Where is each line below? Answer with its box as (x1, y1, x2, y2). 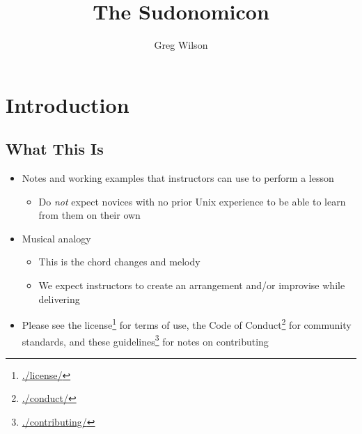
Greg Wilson (154, 38, 208, 52)
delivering (38, 291, 80, 306)
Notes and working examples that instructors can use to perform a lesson (22, 171, 334, 185)
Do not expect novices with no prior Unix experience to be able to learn (38, 194, 346, 208)
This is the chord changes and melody (38, 254, 200, 269)
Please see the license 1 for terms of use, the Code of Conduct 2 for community (22, 316, 352, 332)
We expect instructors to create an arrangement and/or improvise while (38, 278, 345, 293)
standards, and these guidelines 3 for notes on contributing (22, 332, 269, 348)
